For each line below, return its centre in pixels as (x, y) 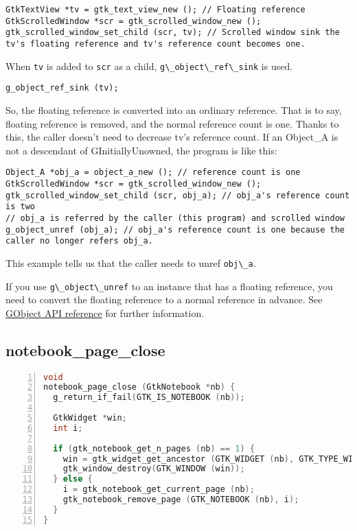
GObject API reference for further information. (105, 312)
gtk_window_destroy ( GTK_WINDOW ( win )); (154, 469)
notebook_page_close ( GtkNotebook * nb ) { (139, 387)
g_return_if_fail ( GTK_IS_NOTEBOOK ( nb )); (149, 398)
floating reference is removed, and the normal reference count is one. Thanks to (172, 123)
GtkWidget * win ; (90, 418)
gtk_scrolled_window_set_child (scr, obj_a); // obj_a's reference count (178, 195)
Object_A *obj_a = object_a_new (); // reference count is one (153, 173)
